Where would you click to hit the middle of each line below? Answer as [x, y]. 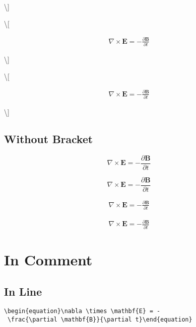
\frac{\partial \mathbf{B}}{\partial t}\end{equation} [100, 319]
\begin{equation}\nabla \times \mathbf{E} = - [82, 311]
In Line [23, 291]
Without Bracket [48, 139]
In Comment [48, 259]
